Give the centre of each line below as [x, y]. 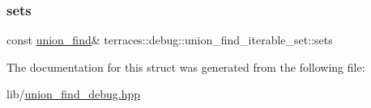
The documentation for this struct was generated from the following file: [186, 66]
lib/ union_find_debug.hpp [73, 94]
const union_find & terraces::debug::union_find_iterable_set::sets [170, 40]
